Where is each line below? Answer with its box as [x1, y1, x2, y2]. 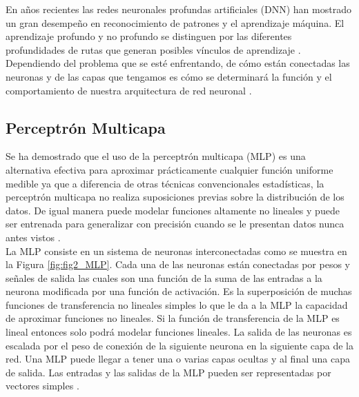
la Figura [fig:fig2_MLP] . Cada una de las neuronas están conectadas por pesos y [6, 257, 350, 272]
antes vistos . [6, 230, 61, 244]
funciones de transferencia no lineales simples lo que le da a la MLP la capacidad [6, 297, 348, 312]
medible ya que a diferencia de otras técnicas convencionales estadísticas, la [6, 176, 324, 190]
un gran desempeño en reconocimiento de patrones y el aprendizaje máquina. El [6, 15, 345, 30]
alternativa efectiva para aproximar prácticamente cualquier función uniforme [6, 162, 333, 176]
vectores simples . [6, 378, 79, 393]
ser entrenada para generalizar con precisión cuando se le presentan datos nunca [6, 216, 345, 231]
